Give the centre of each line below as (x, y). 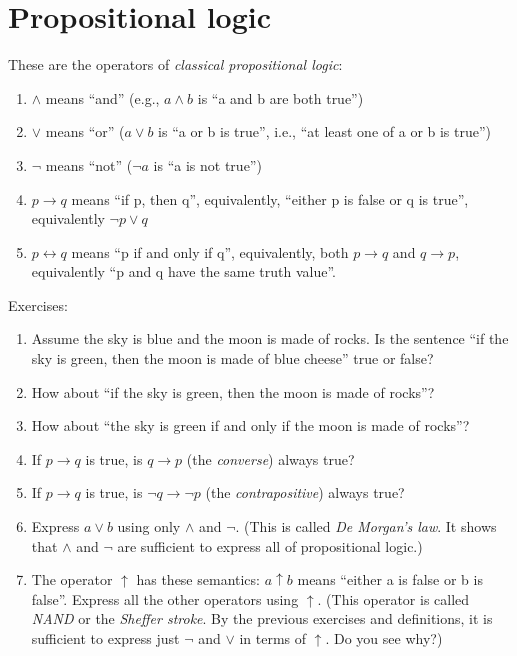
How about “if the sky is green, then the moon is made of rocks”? (233, 391)
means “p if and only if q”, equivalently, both (210, 251)
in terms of (273, 638)
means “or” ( (85, 131)
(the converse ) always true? (270, 458)
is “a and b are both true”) (280, 97)
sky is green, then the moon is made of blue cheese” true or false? (232, 358)
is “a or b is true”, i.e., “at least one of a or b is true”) (325, 131)
